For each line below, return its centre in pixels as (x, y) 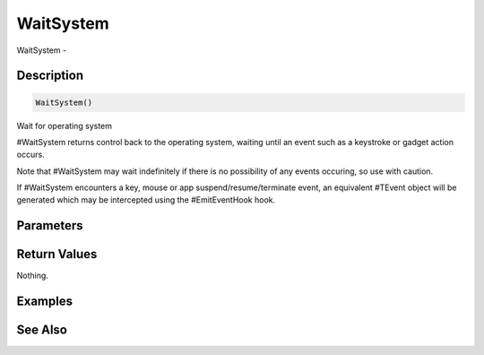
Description (50, 76)
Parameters (50, 225)
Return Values (57, 254)
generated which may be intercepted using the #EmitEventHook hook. (146, 200)
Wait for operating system (64, 126)
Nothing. (33, 276)
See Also (42, 330)
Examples (45, 302)
